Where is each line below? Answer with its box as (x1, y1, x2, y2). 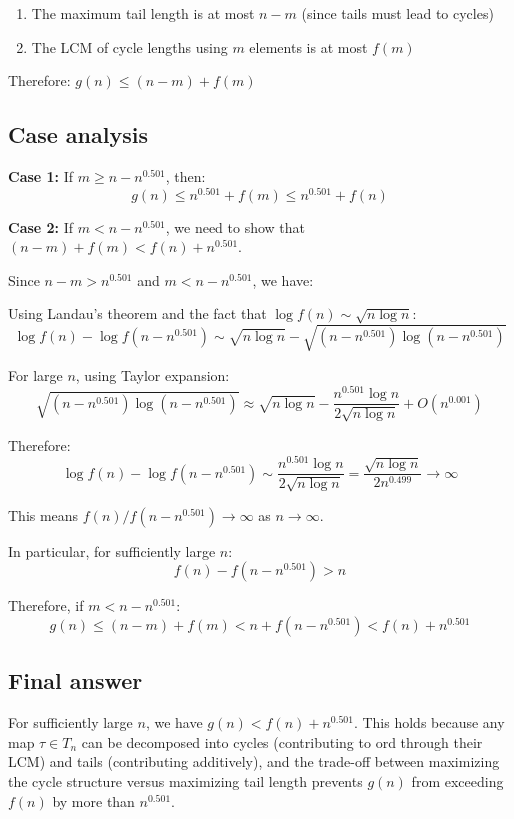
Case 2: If (8, 216, 74, 237)
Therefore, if (8, 595, 84, 616)
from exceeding (411, 771, 504, 791)
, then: (165, 165, 206, 186)
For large (8, 364, 63, 385)
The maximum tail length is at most (31, 3, 255, 23)
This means (8, 504, 79, 525)
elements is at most (249, 36, 368, 57)
